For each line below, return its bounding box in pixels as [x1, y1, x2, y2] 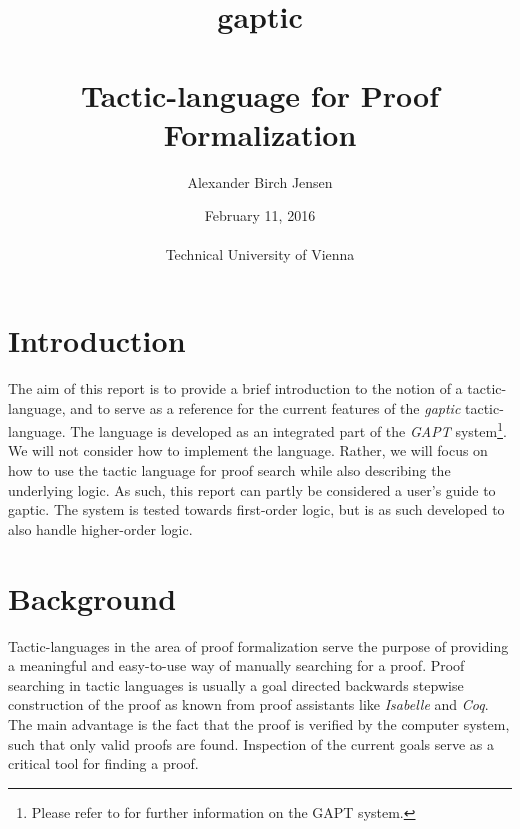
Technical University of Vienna [165, 244, 355, 265]
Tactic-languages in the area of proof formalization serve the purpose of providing [8, 635, 509, 656]
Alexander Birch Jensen [187, 171, 333, 192]
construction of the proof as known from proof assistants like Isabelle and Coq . [8, 694, 489, 715]
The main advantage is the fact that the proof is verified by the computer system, [8, 713, 510, 734]
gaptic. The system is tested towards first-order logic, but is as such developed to [8, 499, 505, 520]
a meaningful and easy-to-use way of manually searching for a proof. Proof [8, 655, 465, 676]
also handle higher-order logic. [8, 518, 193, 539]
